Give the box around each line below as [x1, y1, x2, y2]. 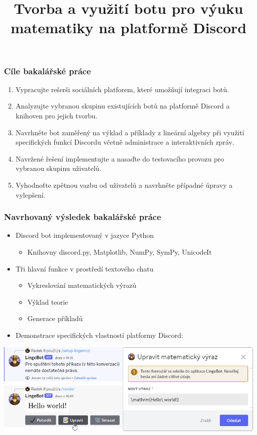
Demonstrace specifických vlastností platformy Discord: [15, 329, 183, 340]
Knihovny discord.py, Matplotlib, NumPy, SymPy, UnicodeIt [27, 247, 212, 257]
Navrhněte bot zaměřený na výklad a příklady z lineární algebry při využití [15, 127, 245, 137]
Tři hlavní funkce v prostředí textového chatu [15, 263, 154, 273]
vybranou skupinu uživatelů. [15, 163, 102, 173]
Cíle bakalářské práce [4, 64, 91, 77]
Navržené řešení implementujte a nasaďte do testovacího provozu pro [15, 153, 224, 163]
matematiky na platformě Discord [10, 17, 247, 38]
